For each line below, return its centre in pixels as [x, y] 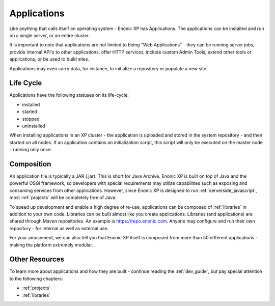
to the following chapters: [36, 279]
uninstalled [34, 126]
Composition [30, 164]
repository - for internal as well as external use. [59, 228]
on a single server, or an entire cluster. [50, 35]
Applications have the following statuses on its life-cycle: [69, 95]
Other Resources [37, 259]
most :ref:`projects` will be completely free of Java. [63, 198]
